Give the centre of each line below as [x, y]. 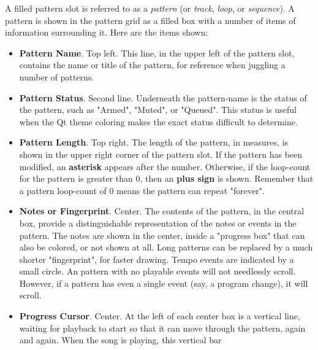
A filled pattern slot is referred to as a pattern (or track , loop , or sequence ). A [150, 8]
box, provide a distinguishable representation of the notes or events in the [158, 223]
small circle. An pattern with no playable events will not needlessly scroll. [157, 271]
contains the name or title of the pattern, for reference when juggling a [152, 65]
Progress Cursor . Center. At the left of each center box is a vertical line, [160, 316]
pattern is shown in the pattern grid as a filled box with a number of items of [150, 20]
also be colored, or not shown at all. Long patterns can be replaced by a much [166, 247]
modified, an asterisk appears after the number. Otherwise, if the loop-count [165, 166]
